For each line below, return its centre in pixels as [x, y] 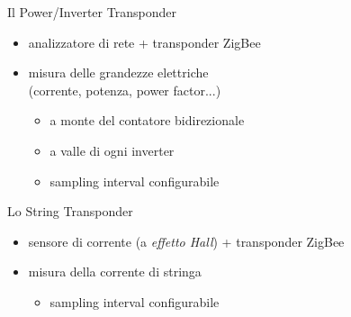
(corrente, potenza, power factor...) [125, 90]
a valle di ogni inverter [112, 150]
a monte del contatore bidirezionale [147, 120]
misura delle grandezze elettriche [118, 72]
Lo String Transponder [70, 211]
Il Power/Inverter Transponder [92, 12]
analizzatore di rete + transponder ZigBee [144, 42]
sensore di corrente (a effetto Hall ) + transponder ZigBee [186, 241]
